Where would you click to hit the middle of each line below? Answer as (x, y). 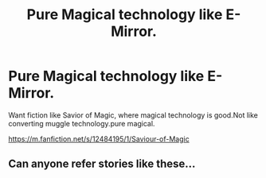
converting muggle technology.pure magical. (82, 123)
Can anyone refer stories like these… (102, 164)
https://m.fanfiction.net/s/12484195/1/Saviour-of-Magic (99, 139)
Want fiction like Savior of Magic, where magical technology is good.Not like (133, 115)
